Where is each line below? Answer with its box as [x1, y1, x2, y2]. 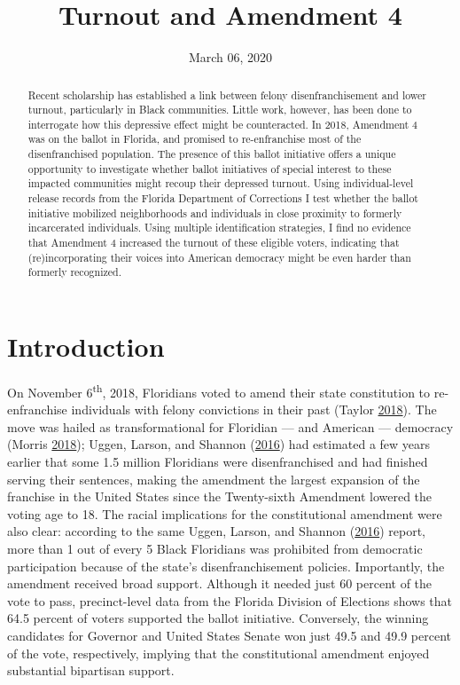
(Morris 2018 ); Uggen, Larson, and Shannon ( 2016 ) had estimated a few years [7, 435, 431, 453]
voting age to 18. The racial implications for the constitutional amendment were [7, 504, 442, 523]
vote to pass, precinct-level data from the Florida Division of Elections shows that [7, 591, 453, 610]
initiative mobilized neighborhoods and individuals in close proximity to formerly [27, 205, 402, 220]
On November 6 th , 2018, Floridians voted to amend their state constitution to [7, 380, 431, 401]
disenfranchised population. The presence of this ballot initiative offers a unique [27, 146, 396, 161]
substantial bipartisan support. [7, 661, 175, 680]
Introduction [7, 328, 165, 365]
